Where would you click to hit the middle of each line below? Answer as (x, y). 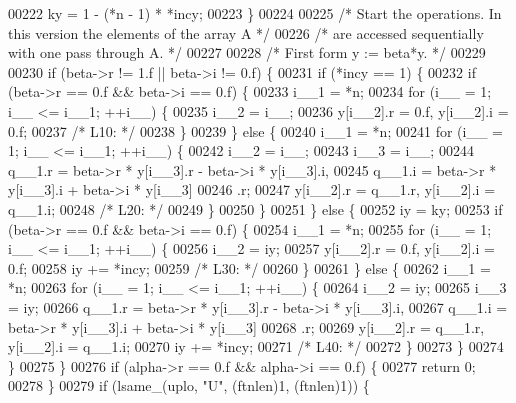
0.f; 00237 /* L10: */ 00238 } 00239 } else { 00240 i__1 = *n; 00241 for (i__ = (255, 130)
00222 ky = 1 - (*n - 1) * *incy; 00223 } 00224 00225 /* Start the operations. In (255, 13)
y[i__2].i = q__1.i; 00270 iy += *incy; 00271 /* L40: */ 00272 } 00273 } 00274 (256, 346)
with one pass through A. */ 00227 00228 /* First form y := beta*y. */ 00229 (247, 52)
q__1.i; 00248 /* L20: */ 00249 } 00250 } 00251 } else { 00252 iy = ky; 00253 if (255, 208)
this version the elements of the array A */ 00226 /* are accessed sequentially (246, 32)
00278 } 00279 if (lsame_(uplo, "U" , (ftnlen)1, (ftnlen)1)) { (189, 385)
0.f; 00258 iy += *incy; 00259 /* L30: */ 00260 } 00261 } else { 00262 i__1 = (249, 267)
